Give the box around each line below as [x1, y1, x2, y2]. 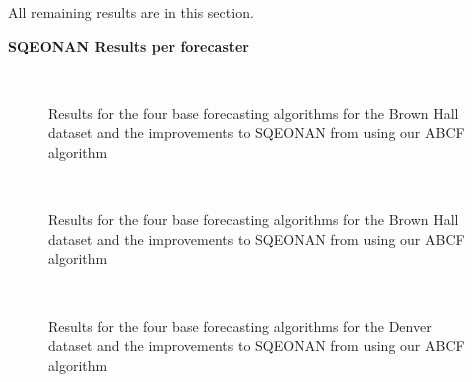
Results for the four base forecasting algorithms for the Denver [48, 315, 432, 336]
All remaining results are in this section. [8, 2, 254, 22]
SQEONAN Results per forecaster [8, 35, 250, 56]
